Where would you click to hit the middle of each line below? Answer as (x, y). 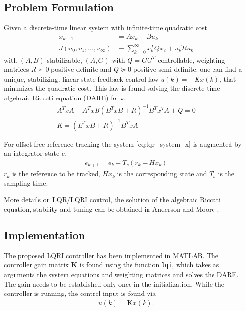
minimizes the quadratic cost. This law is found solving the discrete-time (112, 88)
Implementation (45, 235)
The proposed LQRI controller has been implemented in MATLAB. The (111, 255)
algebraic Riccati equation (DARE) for (61, 97)
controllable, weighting (191, 59)
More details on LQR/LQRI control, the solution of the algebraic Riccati (112, 199)
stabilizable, (64, 59)
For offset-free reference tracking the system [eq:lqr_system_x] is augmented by (123, 143)
